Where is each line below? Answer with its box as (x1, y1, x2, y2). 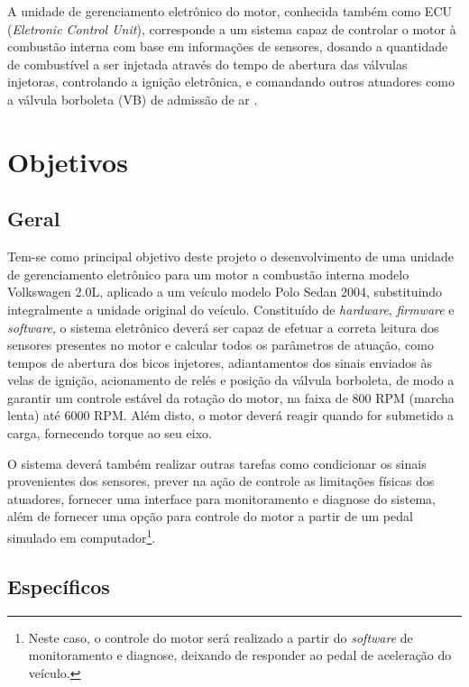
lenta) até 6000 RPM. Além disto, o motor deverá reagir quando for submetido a (7, 406, 455, 425)
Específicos (7, 572, 110, 600)
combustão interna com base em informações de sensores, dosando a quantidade (7, 37, 448, 56)
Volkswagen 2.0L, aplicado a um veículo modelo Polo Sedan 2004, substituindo (7, 282, 443, 301)
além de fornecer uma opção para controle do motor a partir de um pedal (7, 507, 413, 526)
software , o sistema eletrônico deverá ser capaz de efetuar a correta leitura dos (7, 317, 439, 336)
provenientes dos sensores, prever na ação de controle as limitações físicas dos (7, 472, 435, 490)
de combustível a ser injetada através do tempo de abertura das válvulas (7, 54, 408, 73)
